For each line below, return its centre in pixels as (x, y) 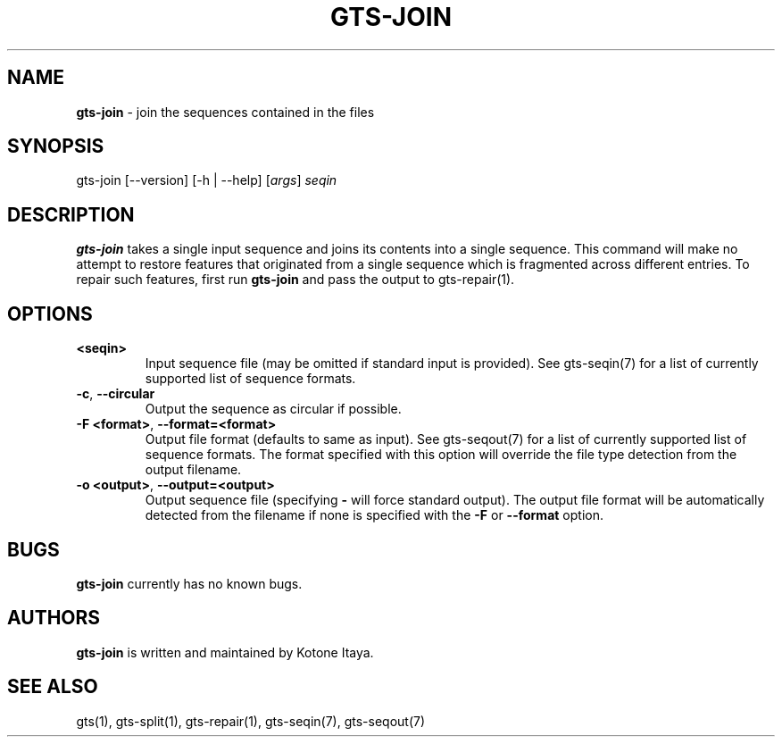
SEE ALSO (53, 687)
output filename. (193, 470)
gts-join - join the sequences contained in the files (225, 112)
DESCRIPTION (71, 214)
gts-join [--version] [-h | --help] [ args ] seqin (207, 180)
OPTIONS (50, 313)
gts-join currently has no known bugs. (189, 583)
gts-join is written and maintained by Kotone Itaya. (225, 652)
